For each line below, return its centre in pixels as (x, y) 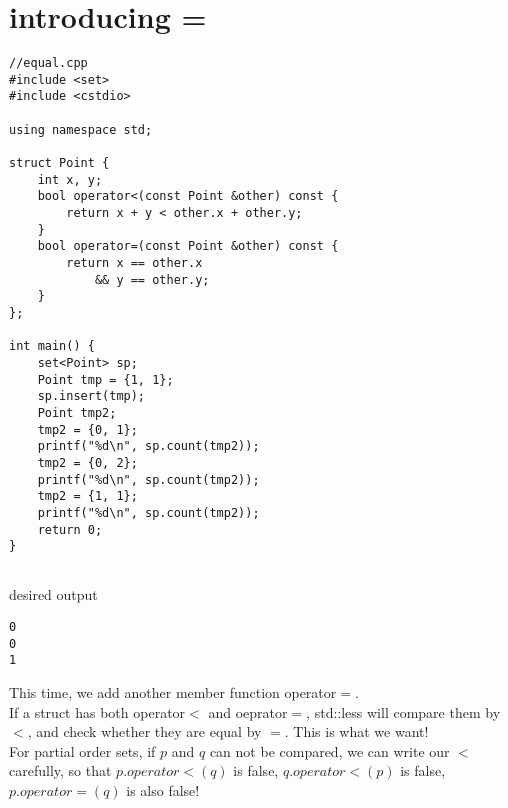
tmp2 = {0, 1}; (87, 429)
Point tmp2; (77, 412)
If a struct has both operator (97, 711)
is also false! (163, 790)
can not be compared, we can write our (329, 750)
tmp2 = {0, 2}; (87, 462)
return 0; (70, 529)
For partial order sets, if (82, 750)
